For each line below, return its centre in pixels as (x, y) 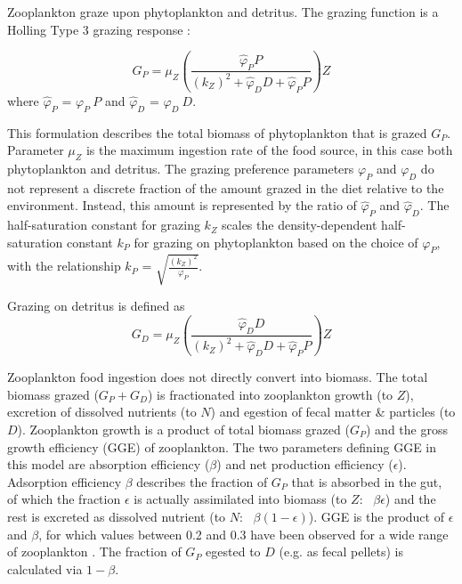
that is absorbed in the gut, (367, 481)
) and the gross (407, 429)
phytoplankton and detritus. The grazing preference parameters (181, 168)
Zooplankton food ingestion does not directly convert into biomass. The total (218, 377)
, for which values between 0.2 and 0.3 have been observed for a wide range (243, 534)
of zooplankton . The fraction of (94, 552)
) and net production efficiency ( (305, 464)
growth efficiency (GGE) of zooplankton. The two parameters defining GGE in (222, 446)
